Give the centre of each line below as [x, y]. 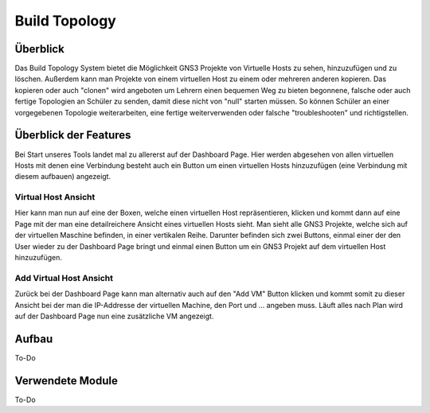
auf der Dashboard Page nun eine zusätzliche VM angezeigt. [114, 316]
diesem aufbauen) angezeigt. [63, 177]
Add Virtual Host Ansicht [64, 278]
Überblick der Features [73, 135]
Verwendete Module [66, 381]
